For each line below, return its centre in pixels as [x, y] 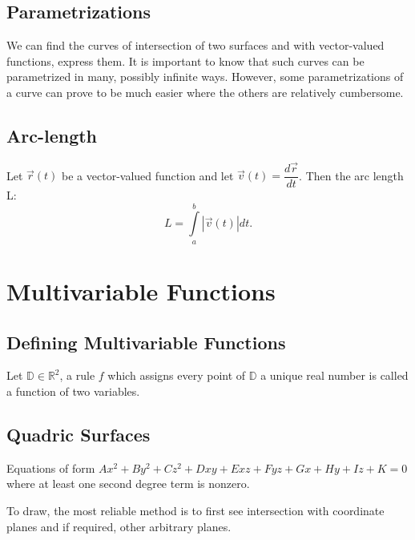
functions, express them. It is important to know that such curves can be [185, 60]
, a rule [77, 375]
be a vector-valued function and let [148, 175]
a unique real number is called [334, 375]
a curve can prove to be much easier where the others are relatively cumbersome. [205, 92]
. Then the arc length [351, 175]
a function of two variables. [73, 391]
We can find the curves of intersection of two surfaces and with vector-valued [195, 45]
